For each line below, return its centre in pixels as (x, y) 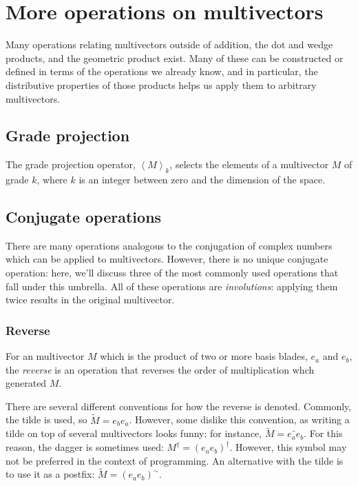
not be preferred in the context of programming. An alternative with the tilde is (175, 460)
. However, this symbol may (288, 447)
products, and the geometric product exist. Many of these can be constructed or (175, 58)
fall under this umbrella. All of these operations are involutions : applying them (172, 286)
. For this (323, 433)
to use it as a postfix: (50, 474)
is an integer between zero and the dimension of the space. (202, 180)
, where (52, 180)
